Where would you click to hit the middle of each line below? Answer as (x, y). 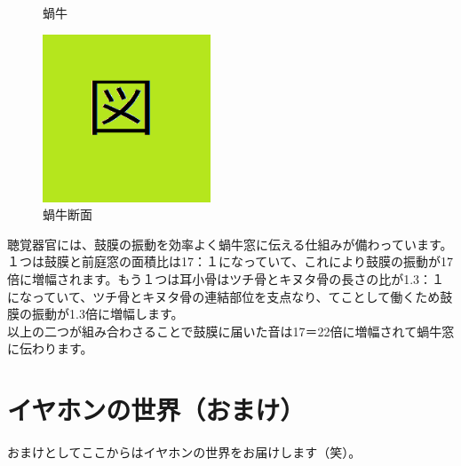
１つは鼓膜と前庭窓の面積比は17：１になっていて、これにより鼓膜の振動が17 (230, 261)
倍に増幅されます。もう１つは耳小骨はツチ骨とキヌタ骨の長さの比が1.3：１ (226, 278)
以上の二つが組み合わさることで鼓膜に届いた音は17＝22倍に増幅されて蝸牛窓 (231, 331)
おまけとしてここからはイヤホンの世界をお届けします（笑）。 (184, 452)
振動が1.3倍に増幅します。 (107, 314)
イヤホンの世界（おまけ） (156, 410)
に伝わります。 (50, 348)
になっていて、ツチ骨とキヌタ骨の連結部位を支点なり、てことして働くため (224, 296)
